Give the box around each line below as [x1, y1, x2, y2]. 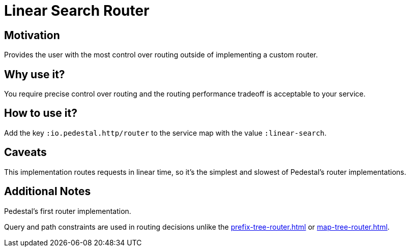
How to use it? [4, 107, 77, 120]
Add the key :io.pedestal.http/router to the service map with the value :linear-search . [4, 128, 327, 137]
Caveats [4, 146, 47, 159]
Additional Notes [4, 185, 91, 198]
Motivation [4, 28, 60, 42]
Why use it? [4, 68, 65, 81]
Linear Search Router [4, 2, 150, 19]
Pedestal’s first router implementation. [4, 206, 131, 215]
